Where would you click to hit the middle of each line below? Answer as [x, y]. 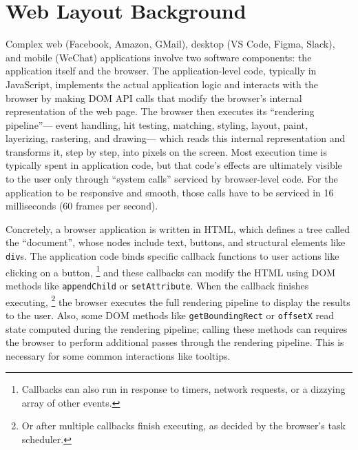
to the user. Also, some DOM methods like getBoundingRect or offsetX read [170, 315]
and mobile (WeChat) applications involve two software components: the [159, 57]
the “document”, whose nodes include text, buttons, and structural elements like [176, 242]
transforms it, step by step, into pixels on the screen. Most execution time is [166, 151]
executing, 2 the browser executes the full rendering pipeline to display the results [178, 300]
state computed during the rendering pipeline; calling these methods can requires [177, 328]
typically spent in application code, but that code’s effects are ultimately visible [174, 165]
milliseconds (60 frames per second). [82, 206]
